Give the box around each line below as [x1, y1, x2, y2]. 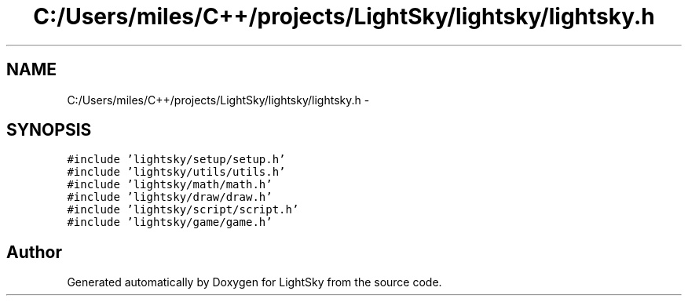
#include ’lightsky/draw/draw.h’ [67, 191, 273, 204]
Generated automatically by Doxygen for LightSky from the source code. [67, 275, 442, 289]
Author [6, 242, 62, 262]
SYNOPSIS [6, 120, 92, 140]
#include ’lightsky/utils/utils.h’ [67, 166, 286, 179]
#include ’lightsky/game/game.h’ [67, 216, 273, 229]
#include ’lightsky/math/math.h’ [67, 178, 273, 191]
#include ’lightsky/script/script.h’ [67, 203, 299, 216]
